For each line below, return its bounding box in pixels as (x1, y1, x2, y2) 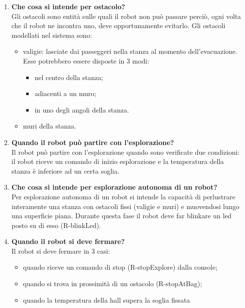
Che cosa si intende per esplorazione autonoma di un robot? (11, 182, 217, 192)
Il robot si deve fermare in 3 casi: (11, 245, 110, 256)
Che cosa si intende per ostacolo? (11, 1, 125, 11)
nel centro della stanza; (34, 72, 103, 82)
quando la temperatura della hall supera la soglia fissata (23, 294, 190, 305)
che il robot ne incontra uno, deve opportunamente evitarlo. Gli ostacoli (11, 20, 226, 31)
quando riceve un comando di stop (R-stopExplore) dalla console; (23, 262, 218, 272)
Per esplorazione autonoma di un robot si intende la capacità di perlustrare (11, 191, 235, 201)
